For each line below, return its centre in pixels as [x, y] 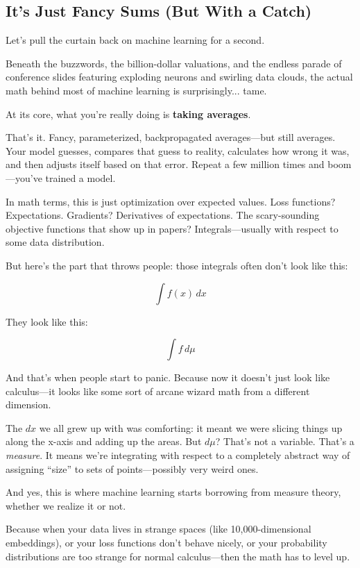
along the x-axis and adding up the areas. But [104, 441]
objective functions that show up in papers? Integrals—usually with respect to [172, 228]
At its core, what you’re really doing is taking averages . [128, 114]
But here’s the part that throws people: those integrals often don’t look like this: [177, 265]
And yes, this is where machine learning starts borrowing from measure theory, [173, 492]
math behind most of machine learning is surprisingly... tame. [136, 90]
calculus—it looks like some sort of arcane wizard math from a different [158, 391]
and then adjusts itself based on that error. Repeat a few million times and [165, 164]
